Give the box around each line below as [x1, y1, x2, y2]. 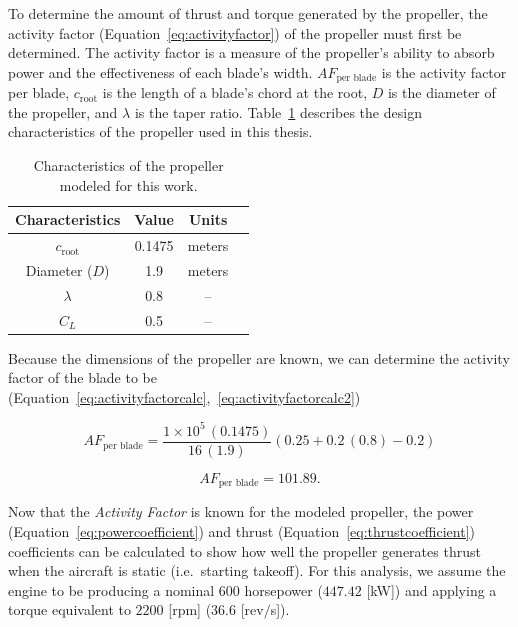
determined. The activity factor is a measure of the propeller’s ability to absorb [8, 42, 495, 63]
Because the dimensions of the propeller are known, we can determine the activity [8, 347, 510, 368]
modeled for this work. [59, 174, 198, 195]
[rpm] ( [168, 599, 212, 620]
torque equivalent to [8, 599, 131, 620]
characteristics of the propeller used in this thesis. [8, 121, 313, 142]
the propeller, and [8, 101, 118, 122]
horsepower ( [244, 579, 323, 600]
